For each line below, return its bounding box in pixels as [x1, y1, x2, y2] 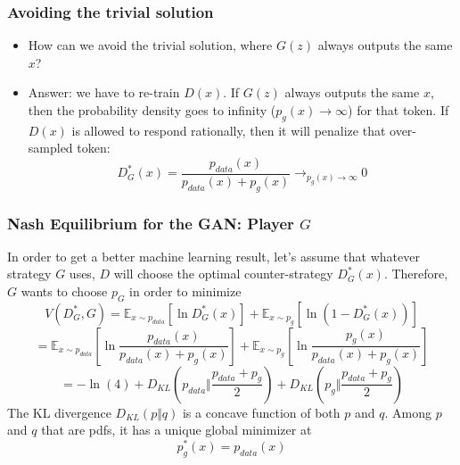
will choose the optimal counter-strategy [113, 264, 333, 283]
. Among [384, 403, 431, 421]
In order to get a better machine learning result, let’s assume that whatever [7, 246, 420, 265]
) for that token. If [348, 101, 449, 119]
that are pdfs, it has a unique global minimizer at [41, 420, 312, 439]
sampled [28, 138, 73, 157]
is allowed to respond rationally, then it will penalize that [71, 120, 386, 139]
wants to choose [21, 282, 108, 301]
